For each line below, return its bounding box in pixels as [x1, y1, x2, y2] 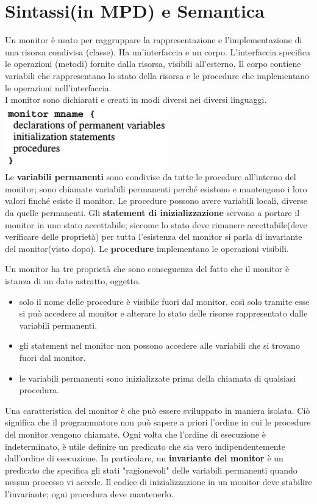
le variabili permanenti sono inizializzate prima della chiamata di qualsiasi [19, 371, 296, 384]
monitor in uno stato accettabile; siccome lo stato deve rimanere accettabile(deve [5, 218, 307, 231]
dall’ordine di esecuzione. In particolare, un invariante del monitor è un [5, 452, 283, 464]
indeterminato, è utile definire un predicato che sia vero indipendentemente [5, 439, 285, 452]
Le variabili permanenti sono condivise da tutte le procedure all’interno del [5, 170, 296, 183]
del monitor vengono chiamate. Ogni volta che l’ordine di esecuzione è [5, 427, 266, 440]
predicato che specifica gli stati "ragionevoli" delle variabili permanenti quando [5, 463, 297, 476]
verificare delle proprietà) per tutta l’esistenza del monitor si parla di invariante [5, 230, 302, 243]
